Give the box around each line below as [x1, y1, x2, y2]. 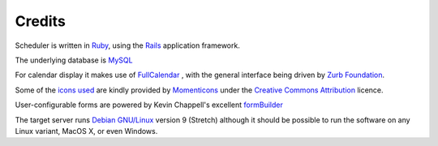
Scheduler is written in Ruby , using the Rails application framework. [15, 41, 241, 50]
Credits [15, 12, 67, 30]
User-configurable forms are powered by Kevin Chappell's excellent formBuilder [15, 100, 283, 109]
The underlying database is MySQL [15, 55, 133, 65]
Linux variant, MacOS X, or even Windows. [15, 126, 158, 135]
